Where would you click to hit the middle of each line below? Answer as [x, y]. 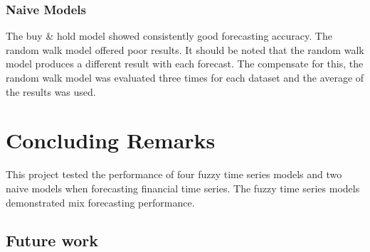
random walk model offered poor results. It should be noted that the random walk [185, 49]
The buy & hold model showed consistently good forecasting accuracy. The [169, 36]
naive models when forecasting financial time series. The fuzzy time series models [183, 188]
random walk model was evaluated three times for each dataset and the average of [185, 77]
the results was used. [51, 91]
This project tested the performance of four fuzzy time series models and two [174, 174]
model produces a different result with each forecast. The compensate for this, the [185, 64]
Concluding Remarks [111, 140]
